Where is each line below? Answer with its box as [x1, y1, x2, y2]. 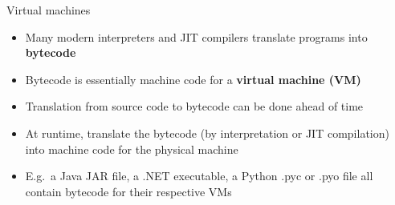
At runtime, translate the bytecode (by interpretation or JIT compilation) [25, 124, 389, 141]
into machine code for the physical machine [25, 140, 238, 157]
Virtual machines [6, 2, 91, 18]
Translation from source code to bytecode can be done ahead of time [25, 98, 364, 115]
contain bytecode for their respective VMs [25, 183, 232, 199]
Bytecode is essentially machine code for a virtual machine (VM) [25, 70, 361, 87]
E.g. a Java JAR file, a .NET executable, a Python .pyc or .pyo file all [25, 167, 373, 184]
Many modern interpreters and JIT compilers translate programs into [25, 28, 368, 45]
